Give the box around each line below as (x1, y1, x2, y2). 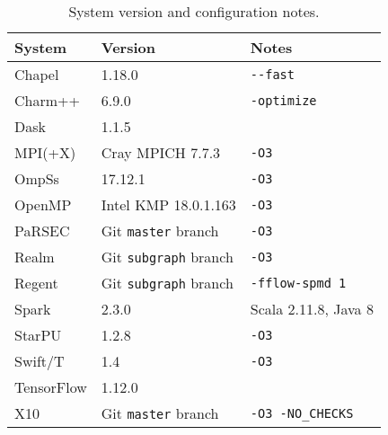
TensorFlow (14, 377, 87, 397)
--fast (250, 67, 295, 82)
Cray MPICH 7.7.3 (101, 142, 221, 163)
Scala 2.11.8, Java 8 (250, 298, 374, 319)
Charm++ (14, 90, 80, 111)
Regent (14, 272, 58, 293)
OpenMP (14, 194, 72, 215)
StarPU (14, 324, 62, 345)
